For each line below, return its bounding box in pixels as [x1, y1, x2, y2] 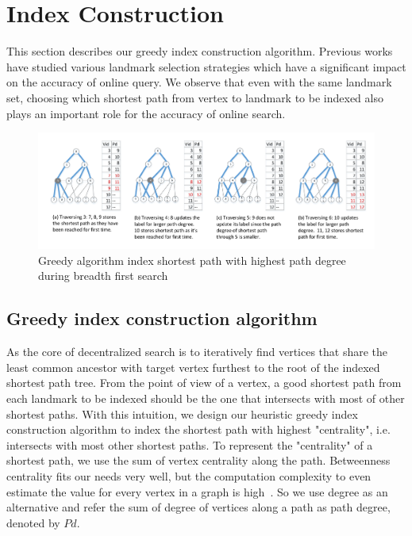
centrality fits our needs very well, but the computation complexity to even [6, 467, 372, 484]
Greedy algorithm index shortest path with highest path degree [38, 251, 346, 268]
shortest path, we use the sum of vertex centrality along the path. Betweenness [6, 452, 391, 469]
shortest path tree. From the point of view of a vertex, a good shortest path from [6, 374, 402, 391]
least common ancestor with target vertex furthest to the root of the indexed [6, 358, 380, 375]
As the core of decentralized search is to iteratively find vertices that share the [6, 343, 388, 360]
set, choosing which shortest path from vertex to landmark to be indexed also [6, 89, 383, 105]
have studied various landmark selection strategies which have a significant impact [6, 58, 406, 75]
